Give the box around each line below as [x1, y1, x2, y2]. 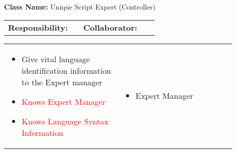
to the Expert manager [22, 76, 102, 88]
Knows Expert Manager [22, 95, 105, 107]
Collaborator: [83, 21, 138, 33]
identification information [22, 64, 111, 76]
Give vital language [22, 53, 90, 65]
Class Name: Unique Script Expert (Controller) [4, 2, 156, 12]
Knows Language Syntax [22, 115, 108, 127]
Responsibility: [8, 21, 68, 33]
